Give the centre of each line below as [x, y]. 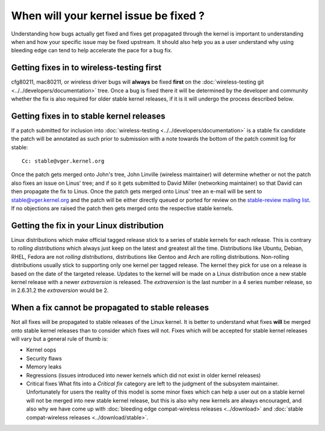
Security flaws [44, 358]
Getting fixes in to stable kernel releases [88, 116]
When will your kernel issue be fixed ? [108, 16]
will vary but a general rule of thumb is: [60, 339]
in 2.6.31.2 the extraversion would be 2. [60, 290]
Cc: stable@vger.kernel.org [63, 161]
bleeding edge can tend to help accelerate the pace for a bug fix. [92, 51]
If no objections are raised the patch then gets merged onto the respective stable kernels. [122, 208]
